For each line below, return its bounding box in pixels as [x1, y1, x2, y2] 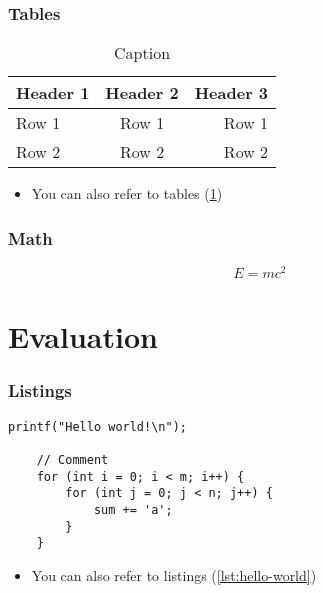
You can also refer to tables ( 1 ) [31, 183, 223, 204]
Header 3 [194, 81, 269, 105]
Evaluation [8, 316, 158, 357]
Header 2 [105, 81, 179, 105]
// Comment [36, 453, 109, 468]
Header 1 [16, 81, 90, 105]
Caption [114, 41, 171, 65]
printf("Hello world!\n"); [8, 419, 187, 434]
